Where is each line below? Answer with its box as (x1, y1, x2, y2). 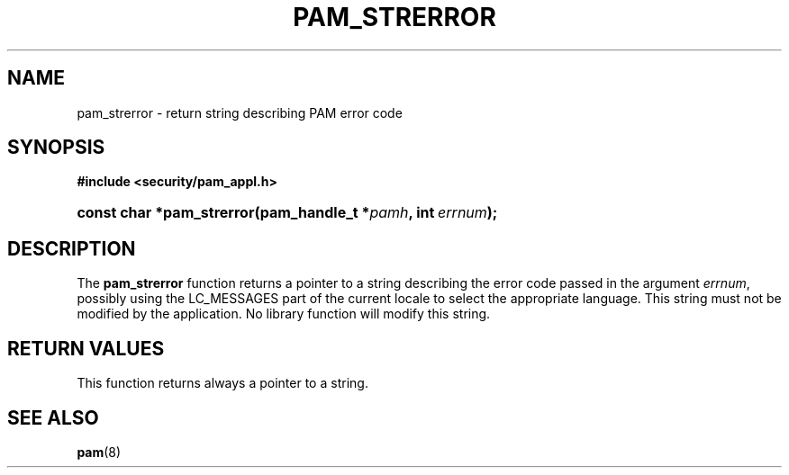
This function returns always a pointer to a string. (77, 375, 368, 391)
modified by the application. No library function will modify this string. (77, 306, 491, 322)
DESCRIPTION (7, 237, 136, 260)
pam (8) (77, 444, 122, 460)
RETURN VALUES (7, 336, 165, 360)
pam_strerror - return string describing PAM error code (77, 104, 403, 121)
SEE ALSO (7, 406, 99, 429)
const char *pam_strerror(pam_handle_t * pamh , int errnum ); (77, 203, 498, 222)
